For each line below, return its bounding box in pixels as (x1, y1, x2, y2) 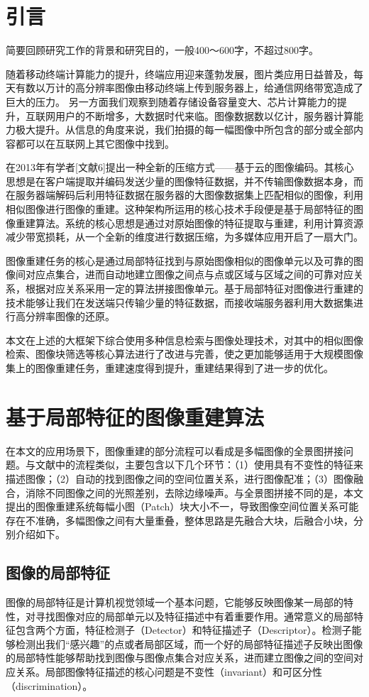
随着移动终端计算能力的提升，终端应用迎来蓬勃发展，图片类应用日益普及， (6, 66, 353, 81)
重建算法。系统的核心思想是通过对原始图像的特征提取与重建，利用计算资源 (15, 215, 363, 230)
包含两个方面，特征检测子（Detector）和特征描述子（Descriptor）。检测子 (15, 622, 352, 637)
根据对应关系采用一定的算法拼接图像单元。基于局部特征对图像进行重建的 (25, 281, 363, 296)
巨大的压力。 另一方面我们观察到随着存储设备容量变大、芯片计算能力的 (6, 94, 337, 109)
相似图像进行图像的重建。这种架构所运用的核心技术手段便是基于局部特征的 (6, 202, 353, 216)
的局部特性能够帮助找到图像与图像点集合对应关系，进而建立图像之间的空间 (6, 650, 353, 665)
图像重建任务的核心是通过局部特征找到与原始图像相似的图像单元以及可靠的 (6, 253, 353, 268)
